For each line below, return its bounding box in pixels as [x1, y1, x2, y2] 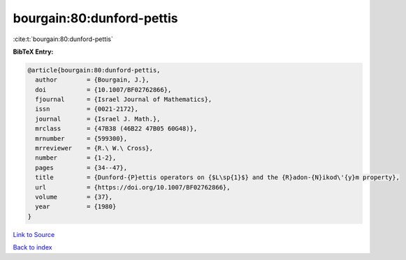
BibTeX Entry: [13, 47, 54, 56]
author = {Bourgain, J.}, [35, 76, 150, 84]
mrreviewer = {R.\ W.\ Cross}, [35, 144, 154, 153]
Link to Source [13, 230, 55, 238]
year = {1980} [35, 203, 117, 211]
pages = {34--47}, [35, 164, 128, 171]
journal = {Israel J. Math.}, [35, 115, 161, 123]
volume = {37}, [35, 193, 113, 201]
